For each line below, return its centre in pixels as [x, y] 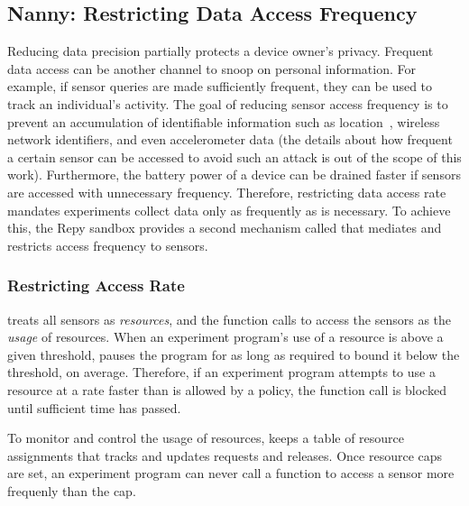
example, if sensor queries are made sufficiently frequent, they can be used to [220, 86]
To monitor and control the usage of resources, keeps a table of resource [206, 438]
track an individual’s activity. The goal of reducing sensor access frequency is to [228, 103]
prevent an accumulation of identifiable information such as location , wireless [224, 121]
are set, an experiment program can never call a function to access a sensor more [231, 473]
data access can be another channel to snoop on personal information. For [212, 68]
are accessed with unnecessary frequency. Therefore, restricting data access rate [227, 192]
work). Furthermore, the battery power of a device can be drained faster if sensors [234, 175]
